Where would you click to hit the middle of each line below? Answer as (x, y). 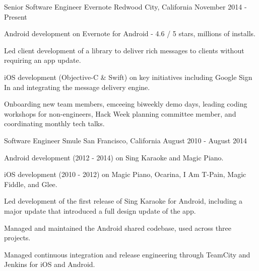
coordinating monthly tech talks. (54, 123)
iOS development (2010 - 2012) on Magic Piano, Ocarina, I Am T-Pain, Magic (125, 174)
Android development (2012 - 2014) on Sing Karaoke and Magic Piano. (114, 157)
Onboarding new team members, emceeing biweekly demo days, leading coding (126, 104)
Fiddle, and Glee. (31, 184)
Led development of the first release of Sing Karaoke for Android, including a (123, 201)
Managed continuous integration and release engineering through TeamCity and (127, 254)
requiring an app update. (43, 60)
